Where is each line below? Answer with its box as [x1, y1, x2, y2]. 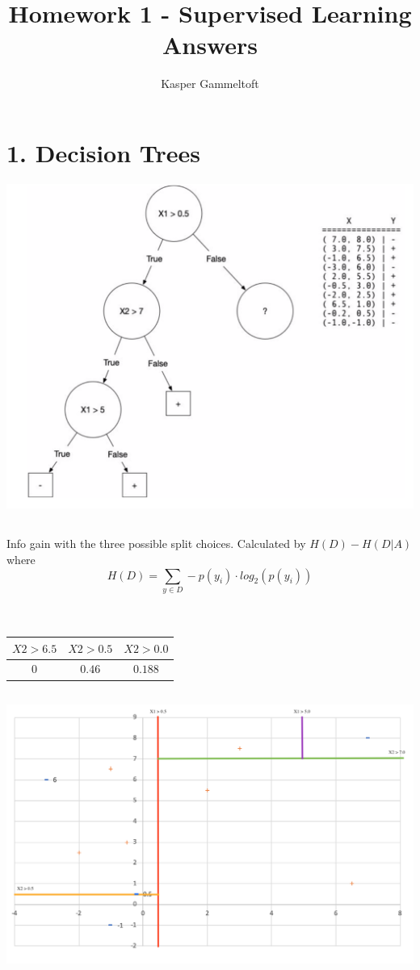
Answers [162, 28, 258, 61]
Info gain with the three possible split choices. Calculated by [6, 535, 306, 552]
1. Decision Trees [6, 136, 201, 169]
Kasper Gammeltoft [161, 75, 259, 92]
